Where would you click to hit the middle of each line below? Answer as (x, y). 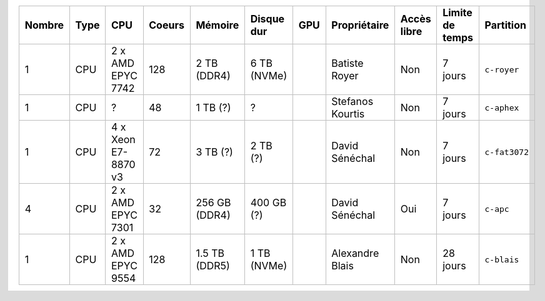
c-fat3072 (506, 151)
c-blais (502, 259)
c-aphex (502, 107)
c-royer (502, 69)
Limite (457, 12)
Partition (505, 25)
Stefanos (352, 101)
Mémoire (217, 25)
